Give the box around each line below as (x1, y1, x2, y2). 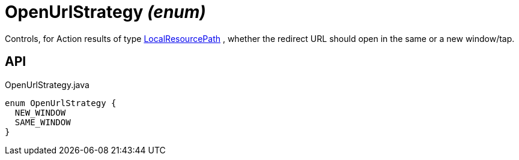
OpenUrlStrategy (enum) (5, 2, 206, 22)
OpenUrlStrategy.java (5, 79, 90, 90)
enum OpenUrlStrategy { (5, 98, 117, 108)
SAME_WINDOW (14, 117, 71, 127)
